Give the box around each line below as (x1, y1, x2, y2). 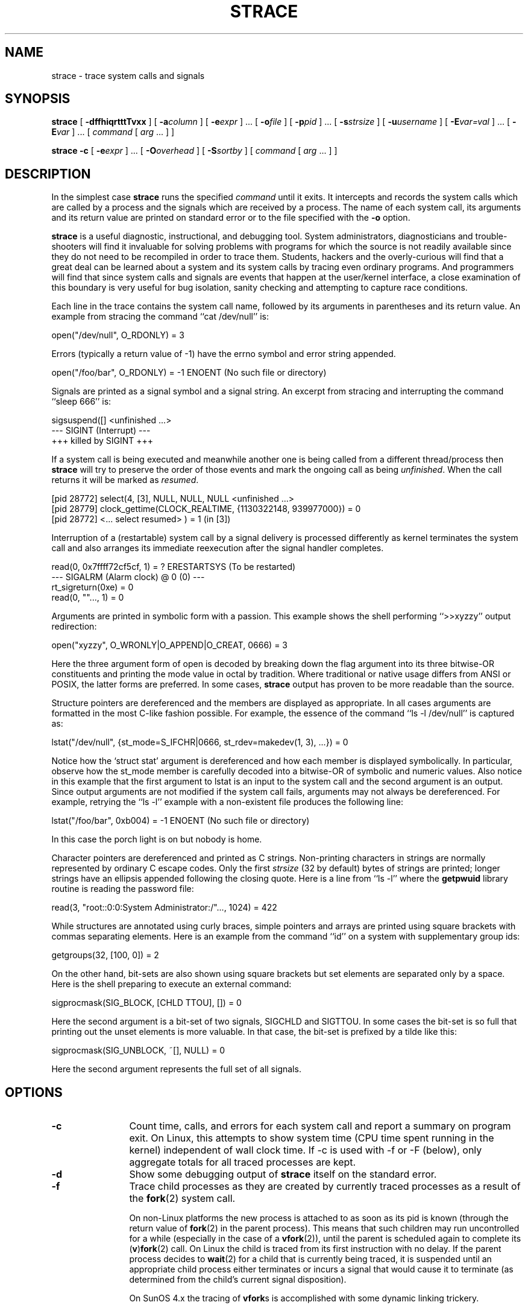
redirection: (51, 621, 97, 632)
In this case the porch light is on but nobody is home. (51, 834, 262, 845)
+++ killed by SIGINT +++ (51, 435, 154, 446)
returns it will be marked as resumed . (51, 475, 199, 485)
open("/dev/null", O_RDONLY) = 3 (51, 330, 184, 341)
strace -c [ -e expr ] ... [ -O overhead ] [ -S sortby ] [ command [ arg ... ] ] (51, 145, 338, 156)
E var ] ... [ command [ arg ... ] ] (51, 127, 175, 137)
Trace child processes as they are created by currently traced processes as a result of (129, 1180, 521, 1193)
